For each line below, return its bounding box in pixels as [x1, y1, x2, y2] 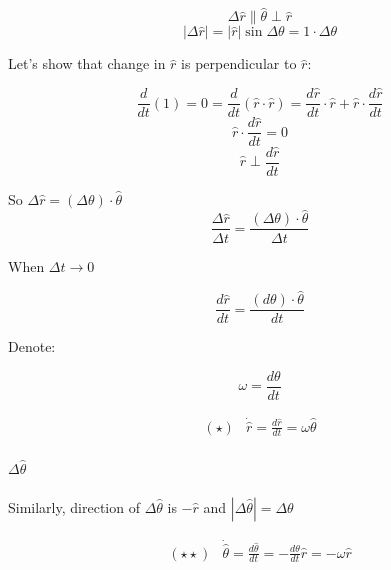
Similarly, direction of [8, 497, 140, 518]
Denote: [8, 336, 56, 357]
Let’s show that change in [8, 53, 166, 74]
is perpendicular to [181, 53, 297, 74]
